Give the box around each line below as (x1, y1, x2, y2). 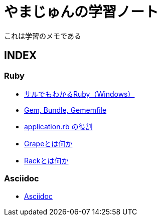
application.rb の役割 (24, 122, 93, 131)
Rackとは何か (24, 156, 69, 165)
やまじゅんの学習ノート (4, 4, 159, 21)
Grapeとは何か (24, 139, 73, 148)
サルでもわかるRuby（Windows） (24, 89, 135, 98)
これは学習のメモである (4, 31, 81, 40)
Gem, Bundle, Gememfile (24, 105, 107, 114)
